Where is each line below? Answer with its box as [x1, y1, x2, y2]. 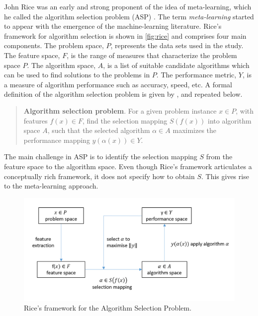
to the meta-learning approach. [4, 181, 98, 191]
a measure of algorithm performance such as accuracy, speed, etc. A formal [4, 79, 233, 89]
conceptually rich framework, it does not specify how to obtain [4, 171, 195, 181]
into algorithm [208, 115, 252, 126]
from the [206, 151, 233, 162]
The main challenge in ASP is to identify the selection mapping [4, 151, 197, 162]
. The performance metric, [156, 69, 237, 80]
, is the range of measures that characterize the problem [67, 50, 237, 60]
